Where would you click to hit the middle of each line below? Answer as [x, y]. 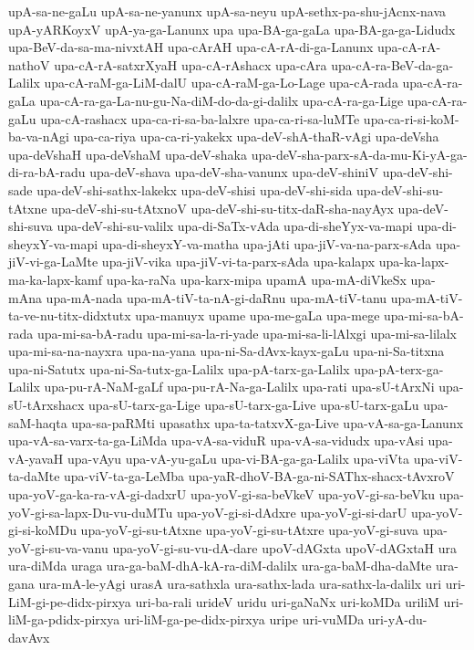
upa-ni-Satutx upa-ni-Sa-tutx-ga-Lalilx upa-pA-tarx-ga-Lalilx [179, 368]
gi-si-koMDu [42, 530]
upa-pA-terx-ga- [399, 368]
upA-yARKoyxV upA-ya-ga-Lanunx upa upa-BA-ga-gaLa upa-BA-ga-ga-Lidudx [232, 29]
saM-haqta [38, 422]
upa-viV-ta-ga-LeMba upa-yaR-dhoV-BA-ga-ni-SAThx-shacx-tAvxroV [259, 476]
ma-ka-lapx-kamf [56, 279]
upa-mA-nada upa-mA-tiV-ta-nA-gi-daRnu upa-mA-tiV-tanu [216, 297]
